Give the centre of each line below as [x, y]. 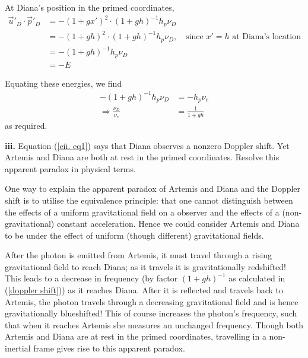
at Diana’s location [266, 37]
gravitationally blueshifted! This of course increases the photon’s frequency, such [151, 313]
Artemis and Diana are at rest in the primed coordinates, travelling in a [136, 336]
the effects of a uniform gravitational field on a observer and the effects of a [142, 212]
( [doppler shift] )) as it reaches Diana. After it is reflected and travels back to [144, 290]
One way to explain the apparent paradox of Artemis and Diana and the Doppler [153, 188]
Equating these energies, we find [63, 83]
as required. [26, 125]
